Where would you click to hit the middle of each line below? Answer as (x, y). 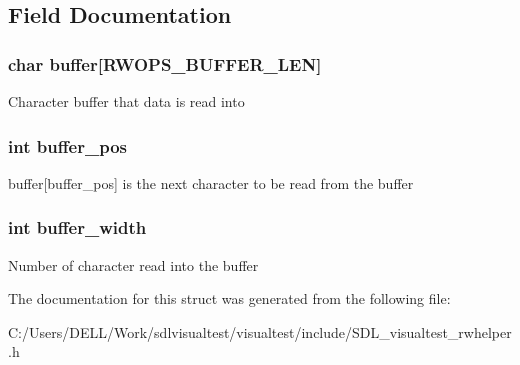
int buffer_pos (68, 145)
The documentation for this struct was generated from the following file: (229, 298)
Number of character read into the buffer (133, 264)
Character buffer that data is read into (126, 101)
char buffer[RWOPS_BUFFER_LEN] (165, 63)
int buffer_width (77, 227)
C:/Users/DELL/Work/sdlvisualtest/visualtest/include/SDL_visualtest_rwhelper (260, 331)
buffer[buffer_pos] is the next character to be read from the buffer (211, 182)
